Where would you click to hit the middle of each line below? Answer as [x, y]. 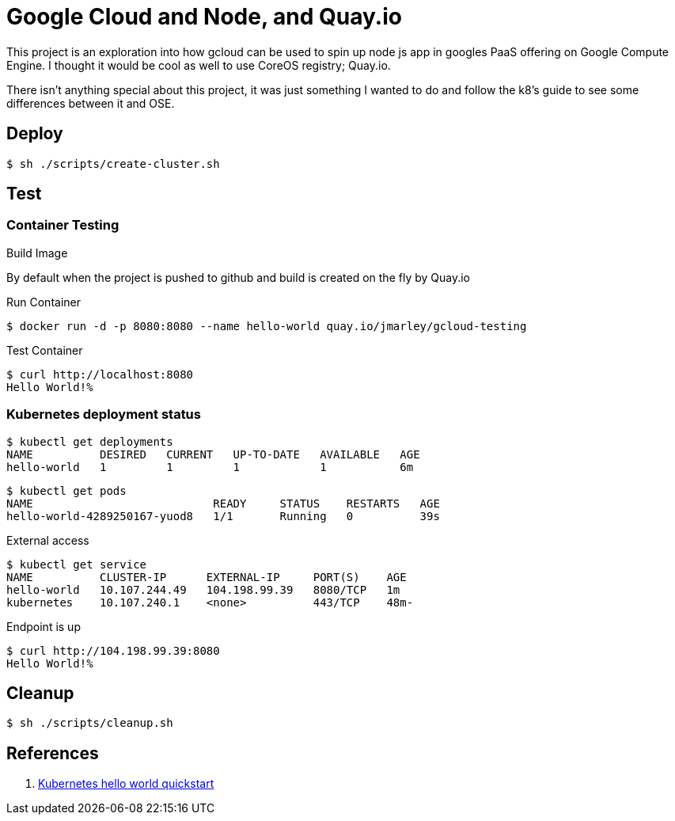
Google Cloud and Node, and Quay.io [204, 17]
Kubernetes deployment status [104, 414]
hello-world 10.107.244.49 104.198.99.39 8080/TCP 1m [203, 589]
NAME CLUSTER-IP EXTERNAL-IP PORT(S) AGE [207, 577]
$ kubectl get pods [66, 490]
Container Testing [63, 225]
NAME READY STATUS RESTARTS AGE [223, 503]
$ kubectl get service [77, 564]
